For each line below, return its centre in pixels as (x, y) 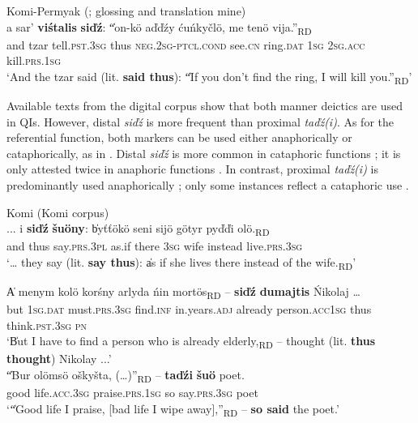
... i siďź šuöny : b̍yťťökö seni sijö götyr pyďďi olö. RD (138, 229)
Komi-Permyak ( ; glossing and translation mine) (126, 11)
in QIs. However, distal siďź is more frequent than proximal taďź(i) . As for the (200, 121)
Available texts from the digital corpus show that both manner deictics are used (205, 106)
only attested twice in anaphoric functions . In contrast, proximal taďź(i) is (192, 169)
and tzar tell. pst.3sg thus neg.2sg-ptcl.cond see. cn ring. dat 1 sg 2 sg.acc (186, 44)
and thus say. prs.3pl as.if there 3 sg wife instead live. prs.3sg (155, 246)
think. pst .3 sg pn (47, 325)
